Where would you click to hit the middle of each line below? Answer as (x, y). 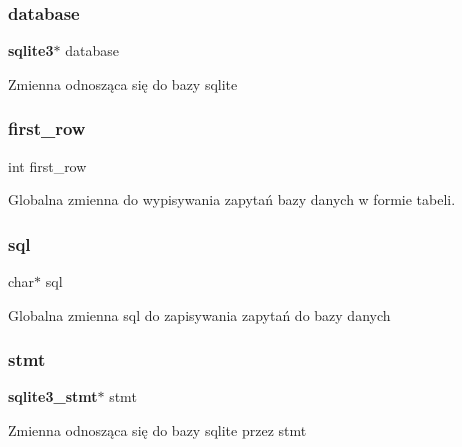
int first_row (47, 165)
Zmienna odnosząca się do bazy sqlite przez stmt (157, 430)
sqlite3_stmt (53, 396)
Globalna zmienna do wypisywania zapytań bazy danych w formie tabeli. (232, 199)
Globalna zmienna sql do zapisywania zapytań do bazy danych (199, 314)
